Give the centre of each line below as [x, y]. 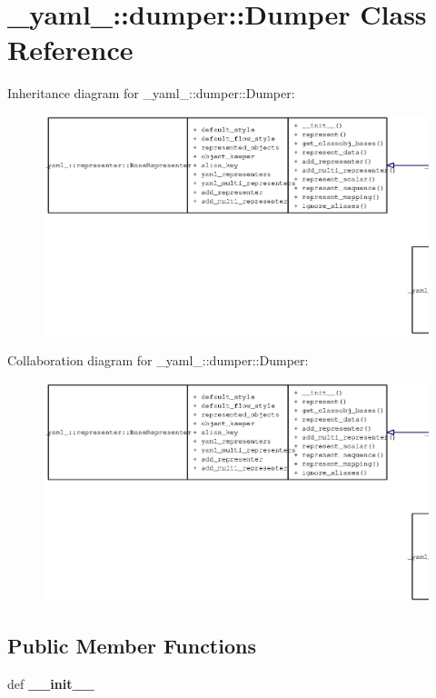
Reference [70, 50]
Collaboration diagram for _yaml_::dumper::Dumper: [158, 360]
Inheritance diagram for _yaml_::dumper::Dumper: [151, 93]
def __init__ [51, 684]
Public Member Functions [132, 646]
